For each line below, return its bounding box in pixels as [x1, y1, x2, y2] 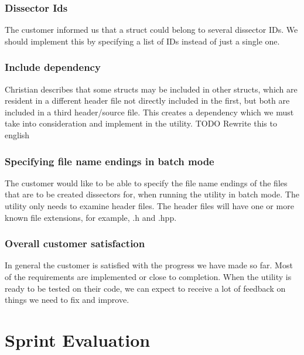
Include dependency [5, 60, 101, 74]
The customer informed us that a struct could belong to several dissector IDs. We [5, 23, 298, 36]
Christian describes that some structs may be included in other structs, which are [5, 83, 298, 95]
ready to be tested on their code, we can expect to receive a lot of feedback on [5, 282, 286, 294]
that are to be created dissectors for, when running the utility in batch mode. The [5, 188, 299, 200]
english [5, 129, 30, 141]
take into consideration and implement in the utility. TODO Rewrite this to [5, 117, 277, 129]
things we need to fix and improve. [5, 293, 129, 306]
